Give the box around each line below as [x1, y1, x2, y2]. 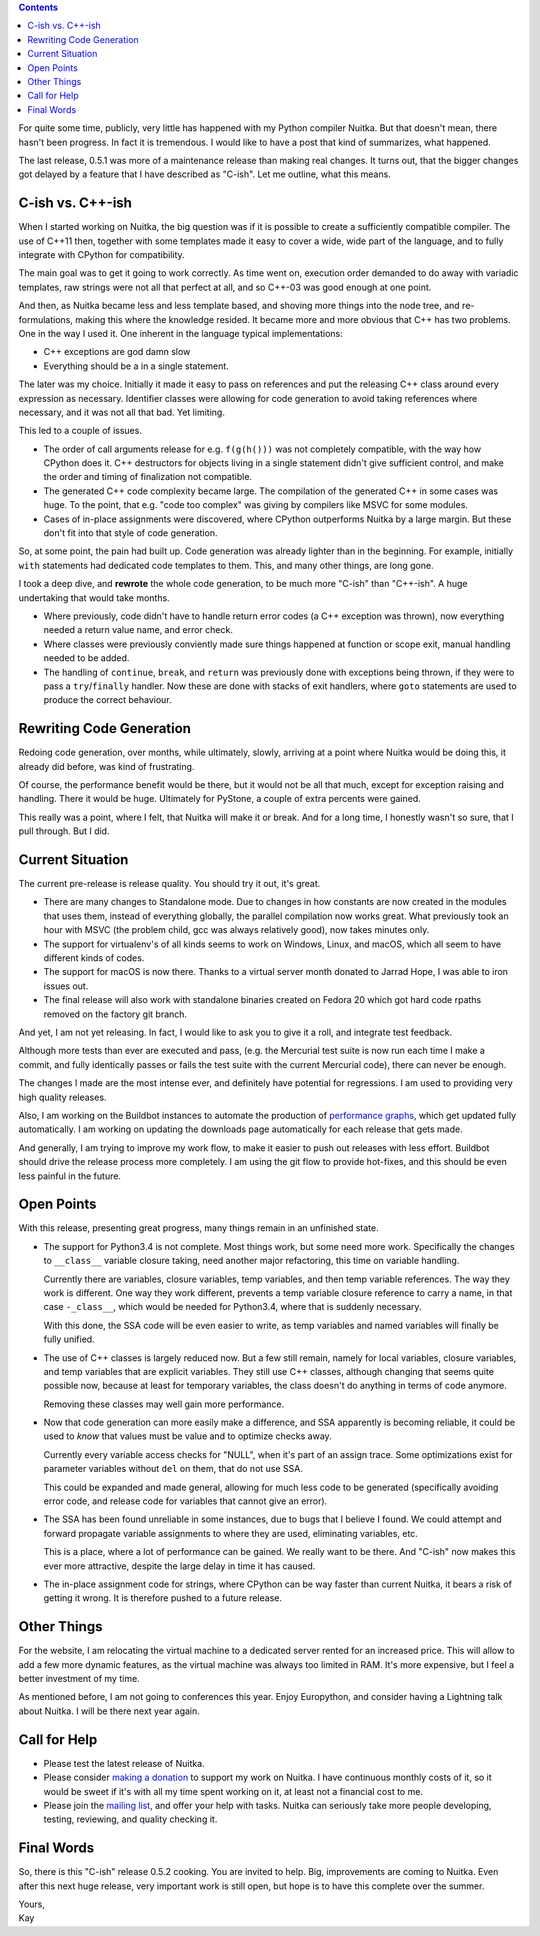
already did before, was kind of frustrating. [18, 760, 195, 772]
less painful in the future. [18, 1170, 122, 1182]
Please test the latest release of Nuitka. [43, 1757, 205, 1769]
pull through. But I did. [18, 825, 110, 837]
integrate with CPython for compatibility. [18, 248, 185, 260]
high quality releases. [18, 1091, 107, 1103]
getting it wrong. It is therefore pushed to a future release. [43, 1592, 283, 1604]
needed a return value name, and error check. [43, 624, 234, 636]
